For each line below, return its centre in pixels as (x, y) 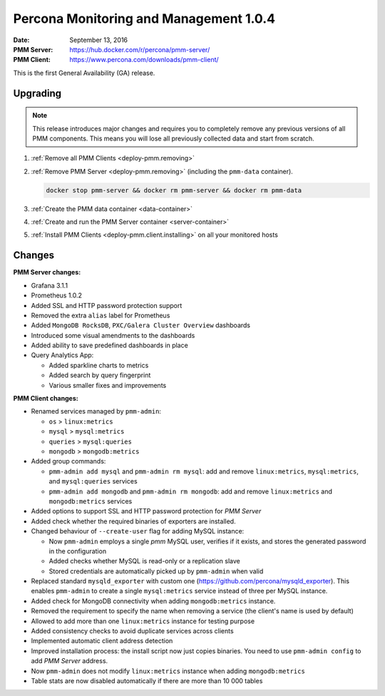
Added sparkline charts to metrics (99, 365)
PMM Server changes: (47, 272)
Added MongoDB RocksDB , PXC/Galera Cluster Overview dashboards (141, 325)
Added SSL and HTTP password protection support (107, 305)
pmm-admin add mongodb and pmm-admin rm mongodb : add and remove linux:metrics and (191, 491)
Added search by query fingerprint (100, 375)
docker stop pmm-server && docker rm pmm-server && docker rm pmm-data (174, 190)
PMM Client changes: (46, 399)
